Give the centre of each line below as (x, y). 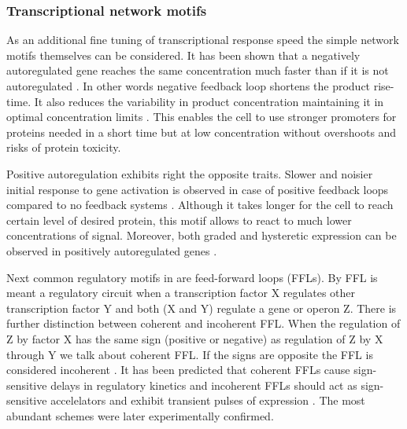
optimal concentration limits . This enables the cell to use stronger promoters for (202, 117)
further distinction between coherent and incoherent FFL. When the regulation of (203, 323)
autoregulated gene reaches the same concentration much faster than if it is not (198, 70)
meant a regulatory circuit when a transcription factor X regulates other (181, 293)
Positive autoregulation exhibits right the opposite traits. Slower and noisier (190, 173)
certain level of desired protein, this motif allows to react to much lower (179, 220)
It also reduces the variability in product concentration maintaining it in (209, 101)
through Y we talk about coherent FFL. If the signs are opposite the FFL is (190, 354)
